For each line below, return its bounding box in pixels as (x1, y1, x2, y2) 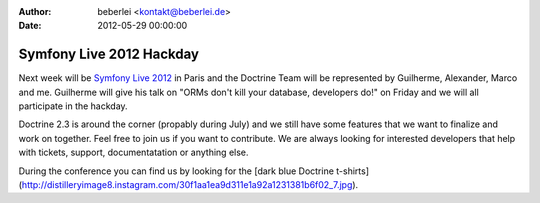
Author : (18, 6, 52, 17)
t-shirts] (336, 165, 370, 177)
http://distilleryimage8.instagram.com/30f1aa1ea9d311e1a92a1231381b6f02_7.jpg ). (21, 179, 359, 191)
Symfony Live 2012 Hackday (18, 46, 200, 63)
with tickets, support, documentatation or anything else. (18, 146, 249, 159)
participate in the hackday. (18, 100, 129, 112)
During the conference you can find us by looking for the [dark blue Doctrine (18, 165, 335, 177)
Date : (18, 20, 42, 32)
